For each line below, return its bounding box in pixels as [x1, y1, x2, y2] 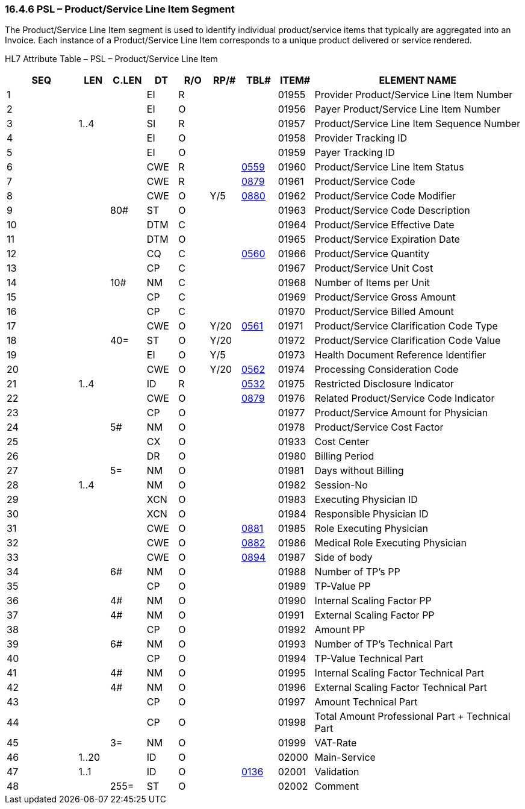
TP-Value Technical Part [314, 652, 423, 665]
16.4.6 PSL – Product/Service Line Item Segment [5, 3, 235, 15]
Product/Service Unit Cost [314, 262, 433, 275]
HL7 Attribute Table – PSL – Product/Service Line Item [5, 54, 218, 64]
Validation [314, 766, 359, 778]
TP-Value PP [314, 580, 371, 593]
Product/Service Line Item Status [314, 161, 464, 173]
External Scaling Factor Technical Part [314, 681, 487, 694]
